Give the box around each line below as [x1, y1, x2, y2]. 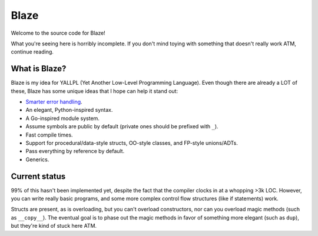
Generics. [25, 156, 49, 163]
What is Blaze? [11, 64, 67, 74]
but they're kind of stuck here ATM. [11, 222, 97, 230]
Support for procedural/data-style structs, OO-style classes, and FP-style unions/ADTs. [25, 139, 238, 147]
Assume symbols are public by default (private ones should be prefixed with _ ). [25, 123, 218, 130]
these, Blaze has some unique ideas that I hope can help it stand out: [11, 87, 178, 94]
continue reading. [11, 48, 54, 55]
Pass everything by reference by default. [25, 148, 125, 155]
